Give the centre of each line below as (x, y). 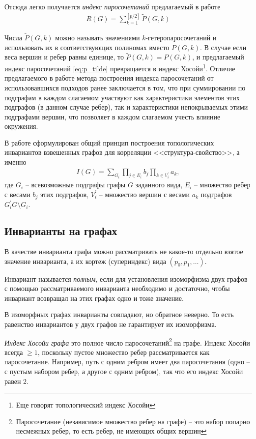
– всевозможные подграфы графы (75, 185)
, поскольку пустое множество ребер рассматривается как (124, 352)
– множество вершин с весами (144, 194)
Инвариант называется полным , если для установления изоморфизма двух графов (126, 278)
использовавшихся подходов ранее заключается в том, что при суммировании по (125, 87)
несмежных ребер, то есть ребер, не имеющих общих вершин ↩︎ (111, 431)
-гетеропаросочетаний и (181, 38)
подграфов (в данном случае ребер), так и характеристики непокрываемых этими (126, 107)
